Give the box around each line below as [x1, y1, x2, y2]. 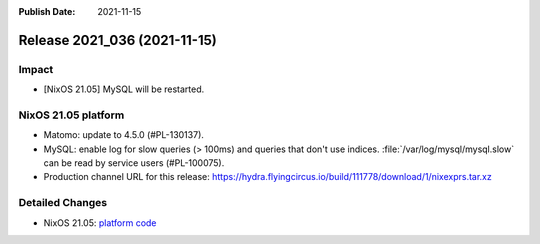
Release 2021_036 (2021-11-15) [18, 31, 217, 49]
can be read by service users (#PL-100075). [43, 157, 225, 169]
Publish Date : [18, 6, 76, 17]
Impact [18, 62, 54, 76]
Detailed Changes [18, 196, 108, 210]
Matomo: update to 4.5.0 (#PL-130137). [43, 129, 205, 141]
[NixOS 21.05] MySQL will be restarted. [43, 83, 205, 95]
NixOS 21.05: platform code [43, 216, 157, 229]
